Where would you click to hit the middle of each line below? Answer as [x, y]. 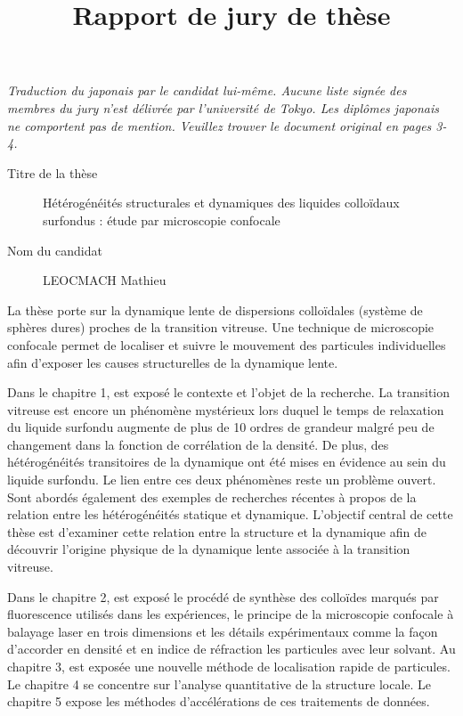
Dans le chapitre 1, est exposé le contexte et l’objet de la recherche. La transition [229, 392]
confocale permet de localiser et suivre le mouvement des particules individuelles [227, 344]
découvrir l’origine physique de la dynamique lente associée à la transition [209, 549]
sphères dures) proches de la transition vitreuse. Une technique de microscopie [221, 327]
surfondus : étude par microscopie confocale [162, 220]
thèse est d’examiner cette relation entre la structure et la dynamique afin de [217, 531]
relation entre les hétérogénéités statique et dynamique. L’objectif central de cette [230, 514]
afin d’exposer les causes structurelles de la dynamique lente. [173, 362]
